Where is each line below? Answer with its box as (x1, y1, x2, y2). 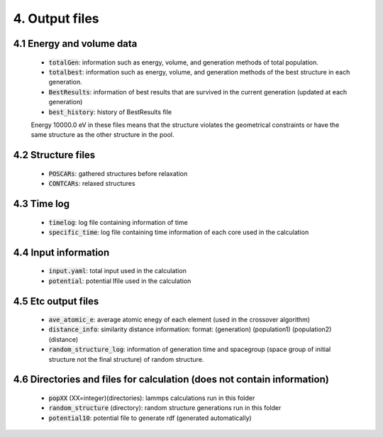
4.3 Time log (13, 197, 70, 209)
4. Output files (13, 11, 99, 26)
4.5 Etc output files (13, 295, 99, 307)
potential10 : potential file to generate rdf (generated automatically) (48, 414, 252, 422)
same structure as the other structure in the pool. (30, 131, 174, 139)
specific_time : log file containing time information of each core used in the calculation (48, 228, 309, 236)
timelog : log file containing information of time (48, 218, 188, 226)
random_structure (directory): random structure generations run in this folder (48, 404, 282, 412)
